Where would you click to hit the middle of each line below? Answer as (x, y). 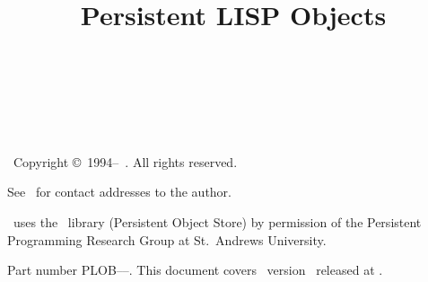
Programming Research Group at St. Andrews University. (167, 239)
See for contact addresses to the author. (119, 192)
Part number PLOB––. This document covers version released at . (195, 270)
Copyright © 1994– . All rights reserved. (125, 161)
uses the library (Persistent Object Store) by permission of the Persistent (217, 221)
